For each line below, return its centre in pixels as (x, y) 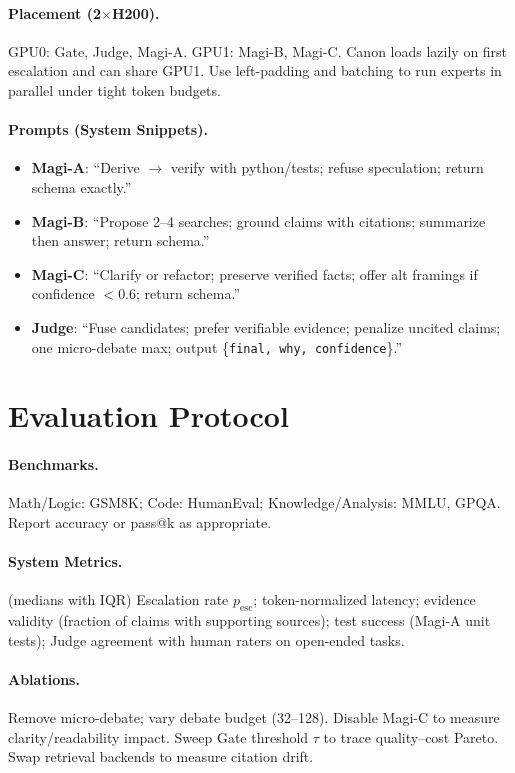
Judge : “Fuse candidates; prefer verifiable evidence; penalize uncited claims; (266, 326)
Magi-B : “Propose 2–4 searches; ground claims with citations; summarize (258, 220)
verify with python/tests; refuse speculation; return (327, 167)
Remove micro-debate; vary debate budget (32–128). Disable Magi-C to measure (254, 717)
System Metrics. (65, 561)
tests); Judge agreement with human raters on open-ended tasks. (206, 639)
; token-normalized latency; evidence (364, 599)
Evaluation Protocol (148, 415)
